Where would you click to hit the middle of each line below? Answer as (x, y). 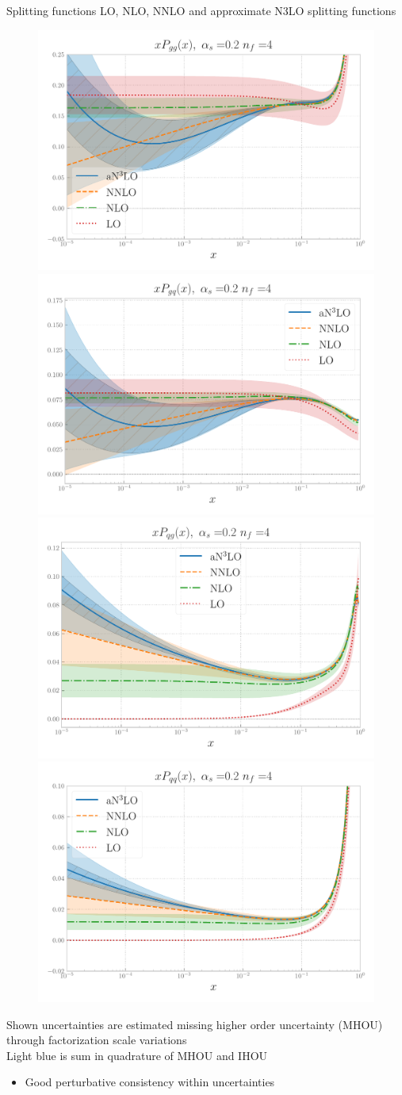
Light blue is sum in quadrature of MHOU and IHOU (137, 1055)
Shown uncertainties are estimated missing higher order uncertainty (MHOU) (195, 1024)
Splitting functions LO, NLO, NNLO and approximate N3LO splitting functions (201, 10)
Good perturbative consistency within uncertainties (150, 1082)
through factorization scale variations (97, 1040)
